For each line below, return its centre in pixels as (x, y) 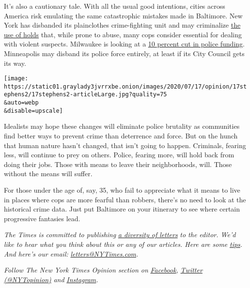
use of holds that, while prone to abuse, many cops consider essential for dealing (123, 34)
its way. (15, 63)
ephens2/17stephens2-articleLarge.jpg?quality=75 (86, 95)
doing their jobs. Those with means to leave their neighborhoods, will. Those (118, 164)
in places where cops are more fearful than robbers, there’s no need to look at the (125, 199)
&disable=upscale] (33, 111)
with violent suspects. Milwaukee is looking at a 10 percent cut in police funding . (124, 44)
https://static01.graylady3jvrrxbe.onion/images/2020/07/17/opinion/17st (125, 86)
